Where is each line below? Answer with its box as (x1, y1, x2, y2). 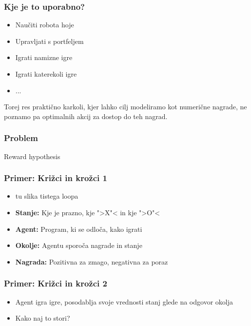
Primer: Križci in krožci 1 (4, 172, 107, 184)
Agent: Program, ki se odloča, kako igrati (15, 224, 142, 234)
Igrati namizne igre (15, 52, 73, 62)
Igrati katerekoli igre (15, 69, 77, 79)
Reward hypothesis (4, 151, 60, 161)
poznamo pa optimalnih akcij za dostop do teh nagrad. (4, 111, 168, 121)
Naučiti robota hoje (15, 20, 74, 30)
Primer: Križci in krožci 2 (4, 277, 107, 289)
